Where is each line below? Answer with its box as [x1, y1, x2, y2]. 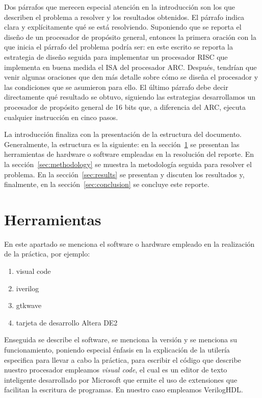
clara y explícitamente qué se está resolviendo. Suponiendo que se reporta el [4, 21, 242, 32]
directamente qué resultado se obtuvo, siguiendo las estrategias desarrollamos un [4, 91, 256, 102]
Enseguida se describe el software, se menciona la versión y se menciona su [4, 334, 238, 345]
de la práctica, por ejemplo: [4, 248, 90, 259]
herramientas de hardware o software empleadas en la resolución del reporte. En [4, 149, 254, 159]
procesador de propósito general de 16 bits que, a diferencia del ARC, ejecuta [4, 101, 246, 112]
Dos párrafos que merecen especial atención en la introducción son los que [4, 2, 235, 12]
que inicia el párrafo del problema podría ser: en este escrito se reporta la [4, 41, 233, 52]
